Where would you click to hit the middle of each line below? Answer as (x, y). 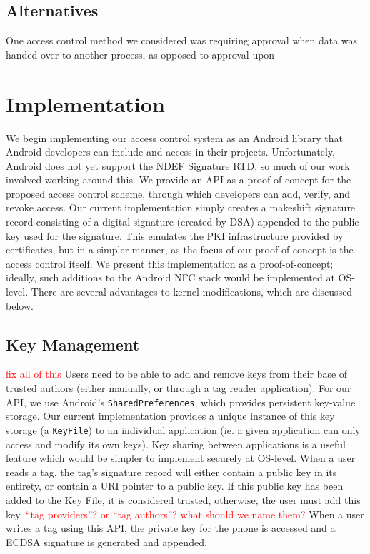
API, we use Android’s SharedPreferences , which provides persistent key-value (181, 402)
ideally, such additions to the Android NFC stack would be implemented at (170, 277)
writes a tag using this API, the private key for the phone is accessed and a (171, 528)
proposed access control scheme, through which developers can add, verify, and (178, 193)
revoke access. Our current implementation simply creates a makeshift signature (181, 207)
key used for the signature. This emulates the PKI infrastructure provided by (175, 235)
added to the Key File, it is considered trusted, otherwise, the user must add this (183, 499)
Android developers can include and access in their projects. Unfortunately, (170, 152)
